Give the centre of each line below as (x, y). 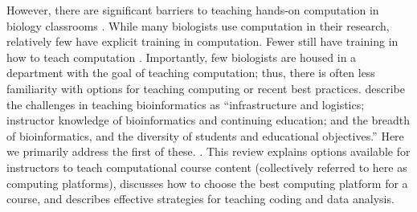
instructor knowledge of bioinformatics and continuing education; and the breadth (208, 120)
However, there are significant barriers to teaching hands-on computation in (193, 10)
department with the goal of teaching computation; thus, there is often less (191, 73)
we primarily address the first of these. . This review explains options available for (208, 151)
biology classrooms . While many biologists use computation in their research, (198, 25)
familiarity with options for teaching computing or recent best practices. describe (206, 88)
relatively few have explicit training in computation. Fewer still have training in (202, 41)
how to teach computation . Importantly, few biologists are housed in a (182, 57)
